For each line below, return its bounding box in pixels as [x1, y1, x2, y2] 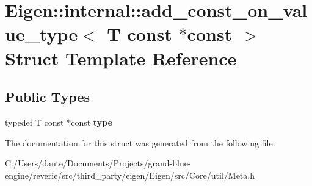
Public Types [5, 87, 90, 106]
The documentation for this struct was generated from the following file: [5, 136, 275, 149]
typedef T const [5, 115, 64, 128]
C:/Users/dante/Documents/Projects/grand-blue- [5, 157, 191, 170]
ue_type [5, 21, 78, 46]
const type [71, 115, 112, 128]
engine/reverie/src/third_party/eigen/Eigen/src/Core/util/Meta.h [5, 168, 255, 181]
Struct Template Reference [5, 45, 237, 70]
